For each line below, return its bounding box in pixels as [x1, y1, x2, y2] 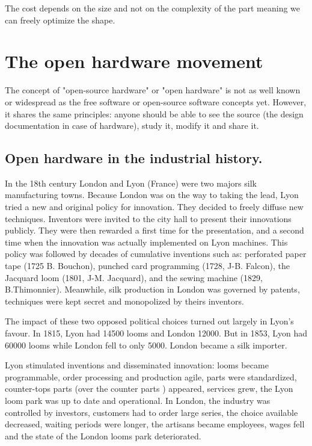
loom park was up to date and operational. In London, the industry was [5, 394, 271, 406]
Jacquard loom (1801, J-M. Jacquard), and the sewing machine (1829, [5, 271, 263, 283]
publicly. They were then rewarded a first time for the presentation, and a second [5, 224, 304, 237]
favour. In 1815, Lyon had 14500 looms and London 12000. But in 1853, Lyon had [5, 327, 307, 339]
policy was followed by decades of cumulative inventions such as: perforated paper [5, 247, 307, 260]
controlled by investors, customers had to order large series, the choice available [5, 406, 298, 418]
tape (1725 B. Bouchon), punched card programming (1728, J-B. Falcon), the [5, 259, 290, 272]
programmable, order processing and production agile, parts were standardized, [5, 370, 297, 383]
